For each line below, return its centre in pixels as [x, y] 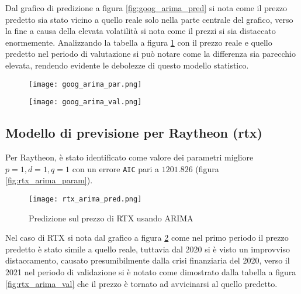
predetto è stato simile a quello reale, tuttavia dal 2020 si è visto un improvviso [148, 249]
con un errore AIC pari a [116, 168]
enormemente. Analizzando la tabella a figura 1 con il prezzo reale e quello [139, 42]
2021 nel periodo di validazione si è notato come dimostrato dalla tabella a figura [151, 271]
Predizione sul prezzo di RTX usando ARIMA [111, 218]
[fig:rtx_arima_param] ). [49, 180]
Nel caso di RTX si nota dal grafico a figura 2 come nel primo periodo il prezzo [147, 237]
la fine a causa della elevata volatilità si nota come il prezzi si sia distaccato [141, 31]
